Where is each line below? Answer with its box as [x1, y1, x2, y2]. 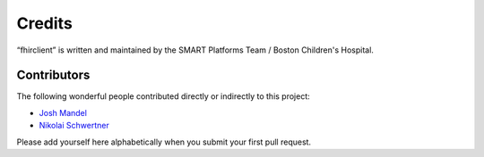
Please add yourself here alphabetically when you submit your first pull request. [16, 136, 312, 147]
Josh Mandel [39, 107, 87, 118]
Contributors [16, 68, 91, 83]
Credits [16, 13, 73, 33]
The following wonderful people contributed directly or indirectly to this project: [16, 91, 311, 102]
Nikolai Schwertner [39, 120, 109, 131]
